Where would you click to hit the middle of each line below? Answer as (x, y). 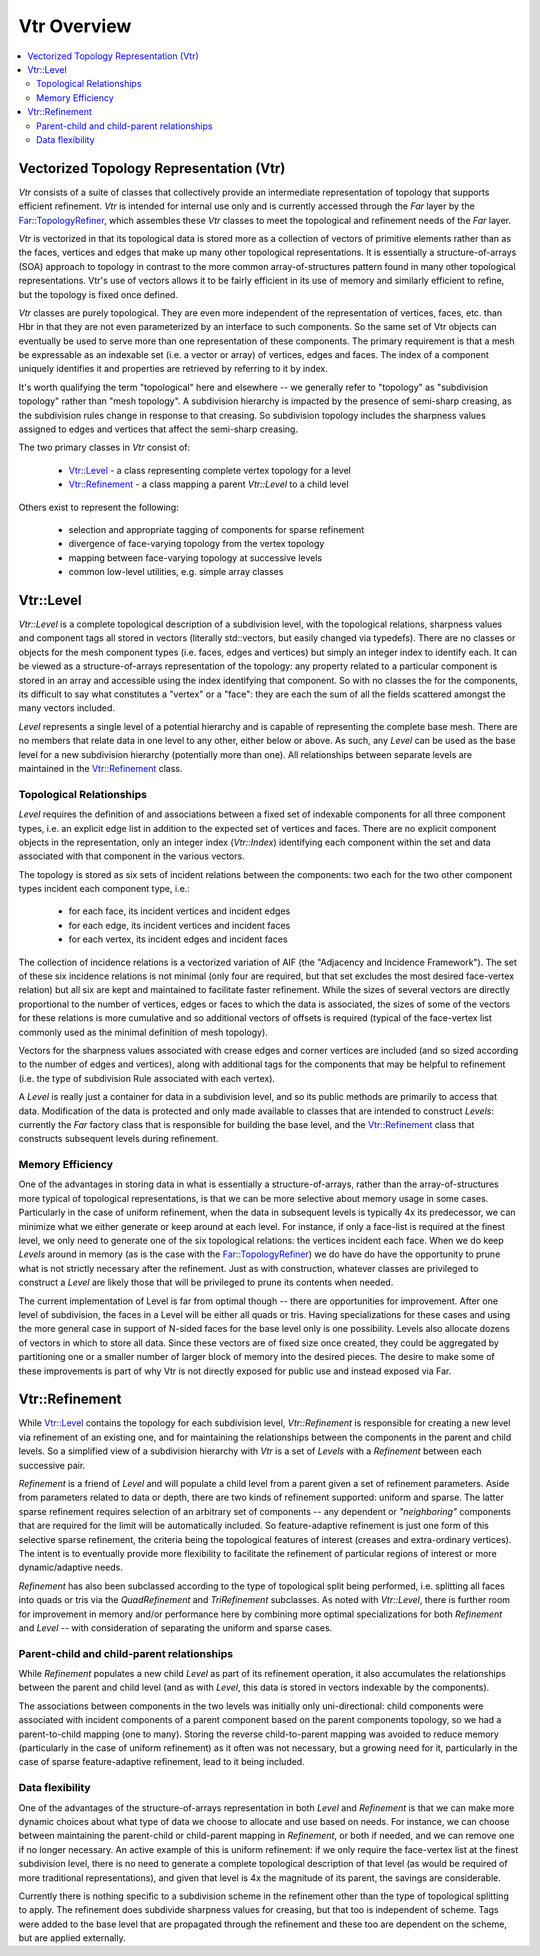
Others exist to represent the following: (98, 507)
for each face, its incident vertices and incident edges (179, 911)
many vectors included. (66, 708)
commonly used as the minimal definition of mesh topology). (143, 1032)
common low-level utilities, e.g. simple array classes (176, 572)
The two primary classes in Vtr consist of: (104, 447)
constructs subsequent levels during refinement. (118, 1139)
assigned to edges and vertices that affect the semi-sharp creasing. (158, 429)
